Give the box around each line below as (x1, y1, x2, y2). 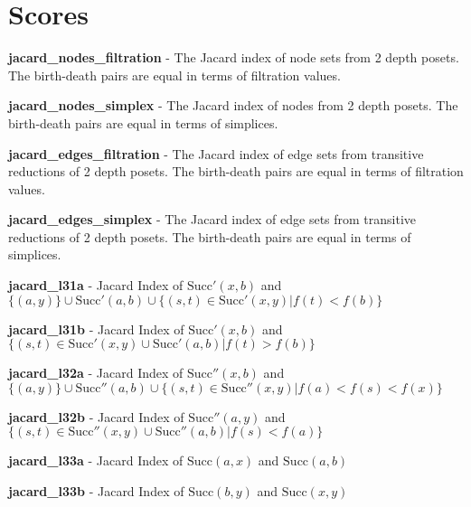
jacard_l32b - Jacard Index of (8, 407, 184, 426)
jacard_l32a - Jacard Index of (8, 363, 184, 382)
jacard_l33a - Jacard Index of (8, 451, 184, 470)
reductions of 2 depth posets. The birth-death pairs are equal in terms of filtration (8, 162, 464, 181)
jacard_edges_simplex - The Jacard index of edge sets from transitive (8, 210, 417, 229)
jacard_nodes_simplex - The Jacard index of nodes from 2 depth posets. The (8, 96, 458, 115)
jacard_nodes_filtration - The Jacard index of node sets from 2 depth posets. (8, 48, 459, 67)
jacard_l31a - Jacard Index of (8, 276, 184, 295)
